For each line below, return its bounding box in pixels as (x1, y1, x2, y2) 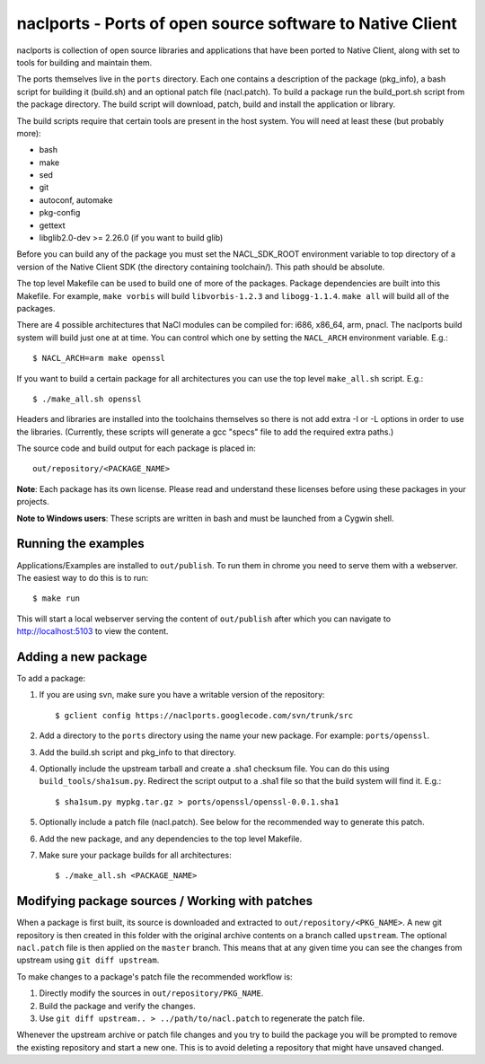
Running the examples (16, 536, 145, 551)
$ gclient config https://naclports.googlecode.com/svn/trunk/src (55, 710, 354, 720)
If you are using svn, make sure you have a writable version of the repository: (39, 690, 325, 700)
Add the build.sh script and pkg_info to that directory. (39, 746, 237, 758)
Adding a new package (16, 649, 148, 664)
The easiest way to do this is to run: (16, 572, 148, 583)
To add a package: (16, 673, 85, 684)
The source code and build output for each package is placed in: (16, 443, 256, 453)
